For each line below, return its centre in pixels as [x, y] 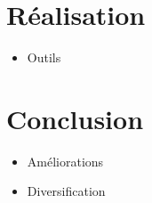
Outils [44, 57]
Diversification [66, 191]
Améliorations [65, 161]
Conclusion [75, 118]
